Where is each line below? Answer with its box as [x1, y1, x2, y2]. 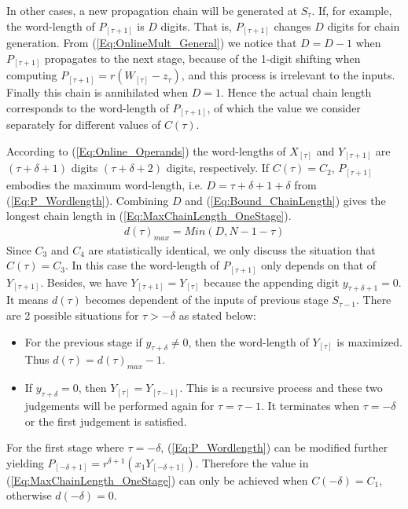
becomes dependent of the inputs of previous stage [85, 291, 329, 308]
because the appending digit [204, 273, 340, 290]
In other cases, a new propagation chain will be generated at [6, 2, 298, 18]
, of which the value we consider [207, 99, 361, 115]
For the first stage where [6, 439, 124, 456]
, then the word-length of [188, 333, 309, 350]
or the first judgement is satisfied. [24, 412, 187, 429]
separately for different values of [6, 116, 161, 133]
